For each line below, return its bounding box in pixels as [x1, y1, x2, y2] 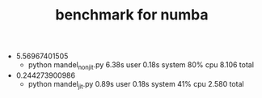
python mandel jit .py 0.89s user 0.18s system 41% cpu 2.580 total [27, 79, 244, 91]
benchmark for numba [55, 6, 209, 24]
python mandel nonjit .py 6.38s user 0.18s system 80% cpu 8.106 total [27, 60, 255, 71]
